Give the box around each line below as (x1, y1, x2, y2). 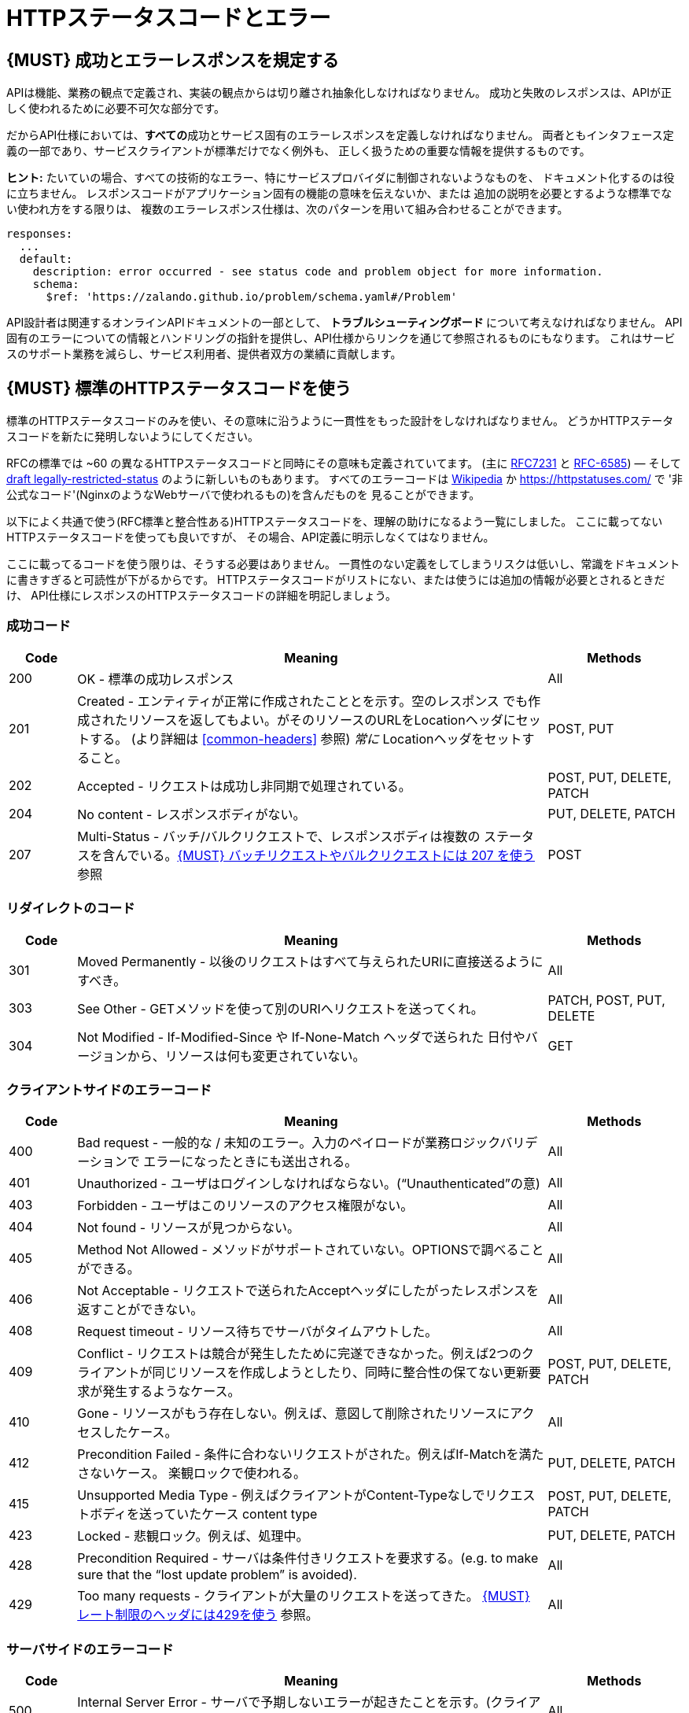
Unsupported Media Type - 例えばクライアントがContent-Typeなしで (77, 1487, 485, 1504)
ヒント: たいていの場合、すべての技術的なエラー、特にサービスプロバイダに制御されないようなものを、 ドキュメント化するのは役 (6, 171, 675, 185)
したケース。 (102, 1424, 178, 1441)
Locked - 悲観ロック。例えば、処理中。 (77, 1528, 309, 1545)
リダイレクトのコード (6, 900, 135, 917)
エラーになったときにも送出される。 (143, 1154, 358, 1170)
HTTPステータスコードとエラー (6, 5, 331, 31)
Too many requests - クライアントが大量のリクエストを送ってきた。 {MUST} (77, 1588, 530, 1604)
